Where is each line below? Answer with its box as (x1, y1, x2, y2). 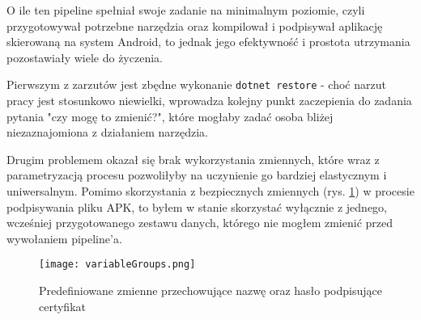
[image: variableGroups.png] (39, 259, 196, 271)
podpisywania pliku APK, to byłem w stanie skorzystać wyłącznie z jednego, (6, 198, 387, 215)
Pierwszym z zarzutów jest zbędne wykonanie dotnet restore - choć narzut (6, 76, 386, 93)
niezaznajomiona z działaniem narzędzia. (6, 124, 208, 141)
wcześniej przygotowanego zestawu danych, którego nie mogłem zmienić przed (6, 214, 393, 231)
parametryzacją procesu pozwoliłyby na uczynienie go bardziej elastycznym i (6, 166, 387, 183)
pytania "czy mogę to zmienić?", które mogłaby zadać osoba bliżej (6, 107, 334, 124)
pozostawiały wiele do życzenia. (6, 48, 163, 65)
